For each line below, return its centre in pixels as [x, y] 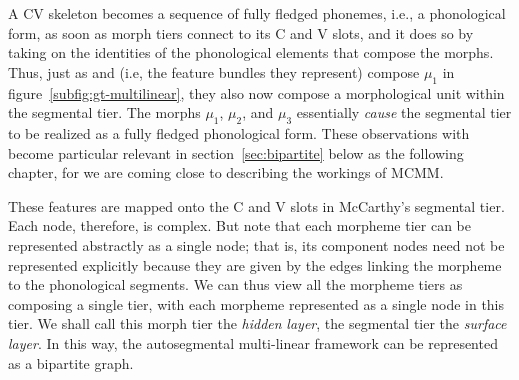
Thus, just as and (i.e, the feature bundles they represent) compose [214, 71]
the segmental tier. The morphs [104, 112]
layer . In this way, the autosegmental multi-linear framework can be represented [253, 342]
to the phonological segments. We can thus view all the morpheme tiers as [235, 284]
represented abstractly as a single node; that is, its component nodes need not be [256, 244]
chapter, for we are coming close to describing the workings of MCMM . [226, 172]
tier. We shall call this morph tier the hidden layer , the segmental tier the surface [257, 323]
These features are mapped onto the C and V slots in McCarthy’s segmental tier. [256, 205]
